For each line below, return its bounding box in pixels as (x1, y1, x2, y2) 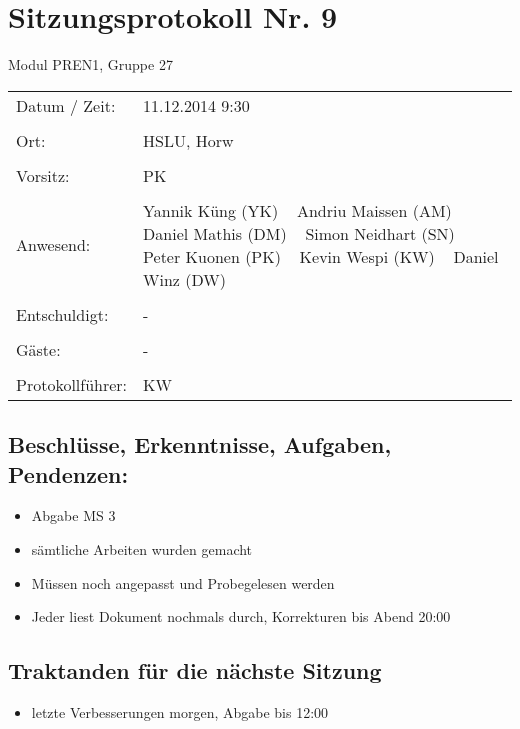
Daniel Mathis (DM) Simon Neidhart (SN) (143, 221, 455, 245)
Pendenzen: (8, 458, 129, 489)
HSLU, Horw (143, 128, 234, 152)
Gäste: (16, 337, 61, 361)
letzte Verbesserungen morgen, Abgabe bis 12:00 (31, 701, 329, 722)
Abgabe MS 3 (31, 505, 116, 526)
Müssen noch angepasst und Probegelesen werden (31, 572, 335, 593)
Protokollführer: (16, 372, 128, 396)
